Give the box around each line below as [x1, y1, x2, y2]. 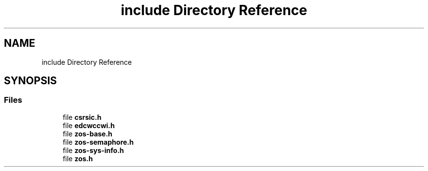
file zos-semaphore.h [63, 137, 134, 146]
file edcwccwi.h [63, 121, 115, 130]
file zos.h [63, 154, 93, 163]
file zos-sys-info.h [63, 146, 124, 154]
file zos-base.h [63, 129, 112, 138]
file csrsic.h [63, 113, 102, 121]
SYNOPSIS [4, 75, 57, 87]
